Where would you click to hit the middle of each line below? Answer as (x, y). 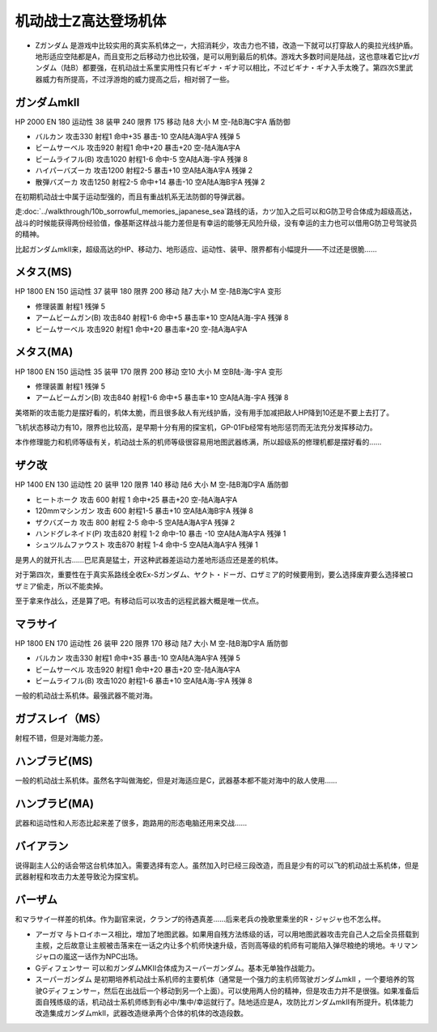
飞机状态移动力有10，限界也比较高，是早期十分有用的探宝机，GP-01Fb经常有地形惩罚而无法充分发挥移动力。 (196, 427)
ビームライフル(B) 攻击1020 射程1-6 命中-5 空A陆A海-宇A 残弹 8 (142, 159)
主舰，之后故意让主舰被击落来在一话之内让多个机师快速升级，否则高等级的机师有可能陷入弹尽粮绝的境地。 (212, 945)
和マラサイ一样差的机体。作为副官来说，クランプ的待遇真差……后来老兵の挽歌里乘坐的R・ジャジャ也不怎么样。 (200, 919)
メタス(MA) (44, 352)
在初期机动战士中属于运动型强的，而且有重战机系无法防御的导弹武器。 (132, 196)
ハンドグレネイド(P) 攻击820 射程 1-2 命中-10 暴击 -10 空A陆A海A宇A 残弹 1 (161, 533)
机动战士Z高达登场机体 (91, 21)
